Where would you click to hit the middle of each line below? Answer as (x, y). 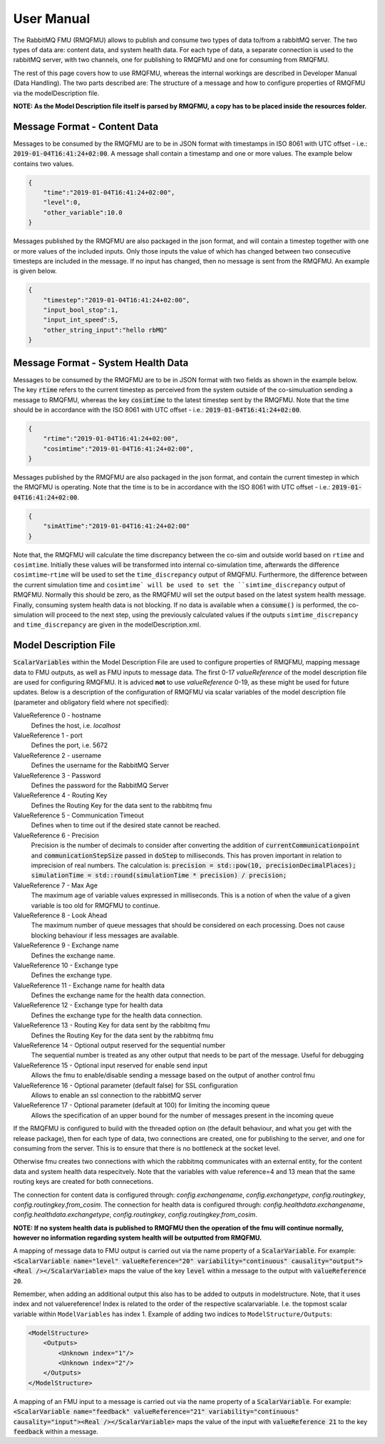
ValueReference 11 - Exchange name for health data (89, 985)
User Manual (52, 19)
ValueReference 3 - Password (57, 775)
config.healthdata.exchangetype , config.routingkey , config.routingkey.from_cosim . (135, 1215)
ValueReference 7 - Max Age (55, 885)
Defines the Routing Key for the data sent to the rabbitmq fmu (122, 805)
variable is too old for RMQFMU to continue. (96, 905)
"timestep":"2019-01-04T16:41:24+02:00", (117, 300)
